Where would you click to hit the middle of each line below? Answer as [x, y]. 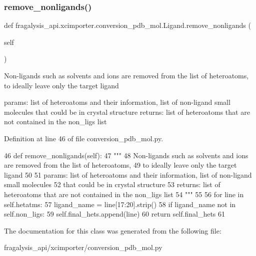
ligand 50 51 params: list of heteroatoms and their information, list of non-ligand [128, 174]
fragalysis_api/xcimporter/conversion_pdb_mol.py [83, 247]
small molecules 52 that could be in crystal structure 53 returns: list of [112, 184]
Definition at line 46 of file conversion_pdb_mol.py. [84, 138]
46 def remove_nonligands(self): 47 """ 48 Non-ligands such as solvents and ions [126, 155]
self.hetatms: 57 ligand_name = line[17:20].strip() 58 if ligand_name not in [120, 204]
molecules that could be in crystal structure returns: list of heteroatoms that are [127, 112]
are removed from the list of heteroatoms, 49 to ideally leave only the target [120, 165]
